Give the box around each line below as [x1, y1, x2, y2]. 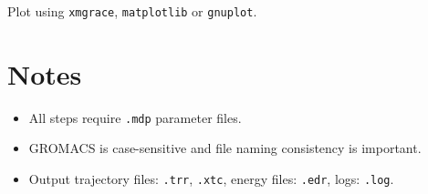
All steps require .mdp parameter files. [28, 107, 242, 127]
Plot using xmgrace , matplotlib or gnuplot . [7, 2, 257, 20]
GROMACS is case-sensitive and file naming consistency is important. [28, 138, 422, 158]
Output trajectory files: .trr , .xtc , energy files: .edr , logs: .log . [28, 169, 394, 189]
